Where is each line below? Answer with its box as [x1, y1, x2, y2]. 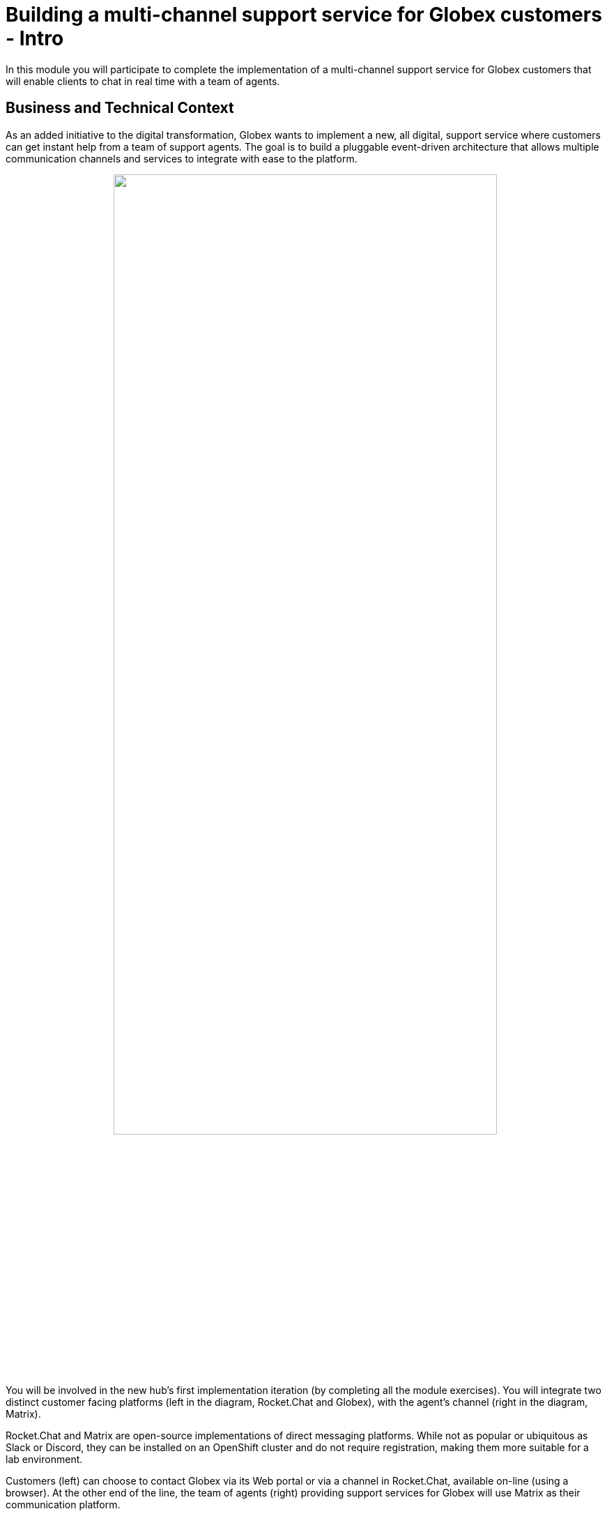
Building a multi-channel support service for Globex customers [6, 3, 602, 26]
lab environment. [6, 1453, 83, 1466]
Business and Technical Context [6, 99, 234, 117]
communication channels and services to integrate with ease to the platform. [6, 152, 358, 165]
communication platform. [6, 1499, 121, 1511]
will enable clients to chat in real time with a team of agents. [6, 75, 280, 87]
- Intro [6, 26, 64, 50]
